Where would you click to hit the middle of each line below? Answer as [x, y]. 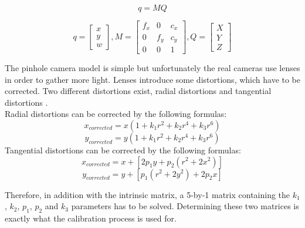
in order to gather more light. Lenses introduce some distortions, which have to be [153, 79]
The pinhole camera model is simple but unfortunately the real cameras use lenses [152, 68]
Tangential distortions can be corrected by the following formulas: [123, 150]
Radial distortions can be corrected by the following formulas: [116, 114]
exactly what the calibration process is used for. [91, 218]
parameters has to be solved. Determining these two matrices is [185, 206]
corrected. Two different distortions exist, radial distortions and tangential [138, 91]
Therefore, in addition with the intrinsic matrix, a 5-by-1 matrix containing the [148, 194]
